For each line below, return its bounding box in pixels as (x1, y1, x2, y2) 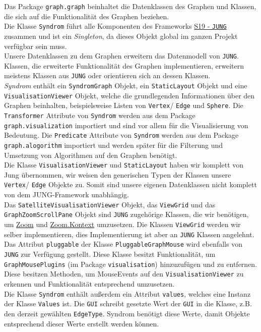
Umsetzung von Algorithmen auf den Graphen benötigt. (4, 149, 177, 160)
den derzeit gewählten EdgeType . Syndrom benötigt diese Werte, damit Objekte (4, 308, 250, 318)
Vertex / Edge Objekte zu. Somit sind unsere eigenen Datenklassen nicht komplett (4, 179, 257, 190)
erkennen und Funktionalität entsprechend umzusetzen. (4, 278, 175, 289)
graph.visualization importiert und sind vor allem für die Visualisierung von (4, 120, 248, 130)
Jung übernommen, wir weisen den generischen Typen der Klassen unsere (4, 169, 231, 180)
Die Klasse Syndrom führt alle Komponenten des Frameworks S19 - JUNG (4, 21, 227, 31)
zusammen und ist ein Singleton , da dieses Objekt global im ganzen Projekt (4, 30, 238, 41)
